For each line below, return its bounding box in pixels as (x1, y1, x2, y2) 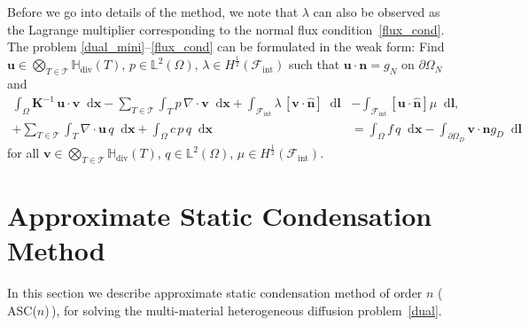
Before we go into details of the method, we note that (7, 3, 299, 20)
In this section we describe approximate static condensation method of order (7, 283, 423, 302)
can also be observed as (313, 3, 440, 20)
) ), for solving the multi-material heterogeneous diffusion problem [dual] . (44, 300, 442, 319)
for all (7, 144, 40, 162)
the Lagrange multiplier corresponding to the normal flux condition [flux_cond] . (7, 19, 445, 38)
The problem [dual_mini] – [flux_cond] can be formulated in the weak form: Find (7, 37, 445, 56)
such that (288, 55, 340, 74)
